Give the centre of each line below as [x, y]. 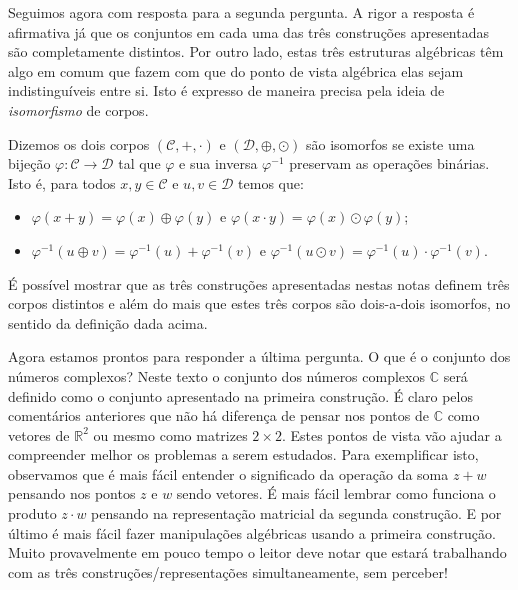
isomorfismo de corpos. [78, 109]
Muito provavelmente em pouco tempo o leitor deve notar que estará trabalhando [257, 552]
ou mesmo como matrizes [170, 434]
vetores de [39, 434]
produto [32, 513]
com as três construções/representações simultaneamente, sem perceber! [228, 571]
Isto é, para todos [62, 182]
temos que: [271, 182]
